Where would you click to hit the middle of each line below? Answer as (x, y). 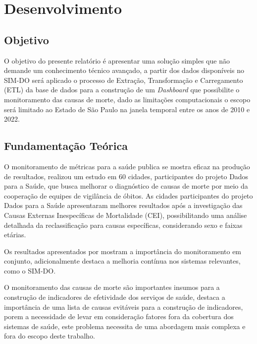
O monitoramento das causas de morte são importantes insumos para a (112, 287)
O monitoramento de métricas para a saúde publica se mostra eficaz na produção (127, 166)
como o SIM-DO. (30, 270)
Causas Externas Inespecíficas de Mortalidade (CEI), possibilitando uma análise (126, 215)
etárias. (15, 235)
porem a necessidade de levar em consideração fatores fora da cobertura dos (119, 316)
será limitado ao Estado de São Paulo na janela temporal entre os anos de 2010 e (127, 109)
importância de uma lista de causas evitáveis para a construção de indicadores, (124, 307)
